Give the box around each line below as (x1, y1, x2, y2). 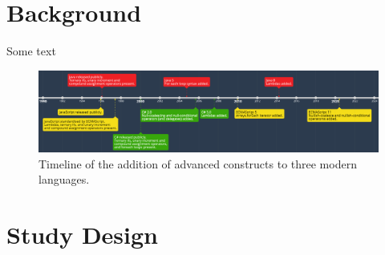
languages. (38, 171, 90, 188)
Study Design (6, 217, 159, 250)
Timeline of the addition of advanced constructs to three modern (38, 155, 357, 172)
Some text (6, 42, 56, 59)
